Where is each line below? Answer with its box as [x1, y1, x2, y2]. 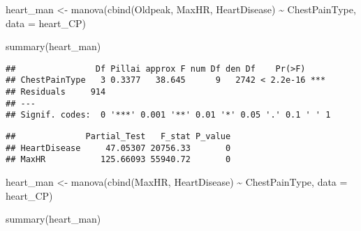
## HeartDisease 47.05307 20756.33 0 [6, 143, 231, 153]
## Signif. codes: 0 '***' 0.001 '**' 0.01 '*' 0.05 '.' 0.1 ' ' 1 [6, 110, 331, 120]
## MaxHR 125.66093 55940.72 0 [6, 154, 231, 165]
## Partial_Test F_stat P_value [6, 132, 231, 142]
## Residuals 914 [6, 87, 106, 97]
